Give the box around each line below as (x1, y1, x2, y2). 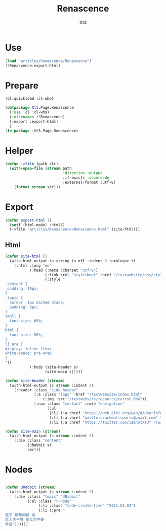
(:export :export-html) (9, 119, 58, 124)
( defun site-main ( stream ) (5, 429, 61, 434)
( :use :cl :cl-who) (9, 110, 50, 115)
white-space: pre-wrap (5, 351, 52, 356)
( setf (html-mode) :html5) (9, 222, 65, 228)
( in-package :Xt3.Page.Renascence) (5, 128, 79, 133)
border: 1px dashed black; (9, 300, 65, 305)
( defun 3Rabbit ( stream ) (5, 485, 56, 490)
